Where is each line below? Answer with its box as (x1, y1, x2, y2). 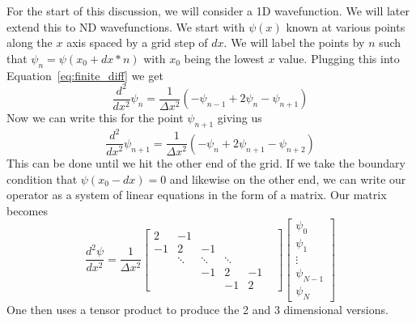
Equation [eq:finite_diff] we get (6, 66, 163, 83)
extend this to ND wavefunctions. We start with (6, 18, 245, 35)
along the (6, 34, 53, 51)
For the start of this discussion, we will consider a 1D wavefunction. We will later (6, 2, 410, 19)
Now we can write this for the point (6, 109, 184, 126)
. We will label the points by (223, 34, 365, 51)
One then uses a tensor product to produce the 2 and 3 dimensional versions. (6, 300, 388, 317)
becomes (6, 202, 49, 219)
